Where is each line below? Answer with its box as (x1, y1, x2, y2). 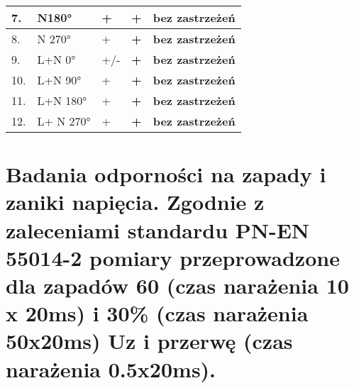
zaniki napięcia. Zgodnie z (6, 187, 265, 216)
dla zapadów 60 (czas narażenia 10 (6, 270, 349, 299)
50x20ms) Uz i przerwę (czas (6, 326, 293, 355)
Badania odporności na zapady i (6, 160, 326, 189)
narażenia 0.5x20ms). (6, 354, 216, 383)
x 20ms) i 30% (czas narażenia (6, 299, 309, 328)
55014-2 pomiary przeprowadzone (6, 243, 340, 272)
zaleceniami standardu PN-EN (6, 215, 310, 244)
